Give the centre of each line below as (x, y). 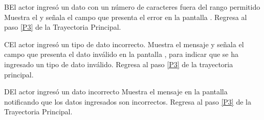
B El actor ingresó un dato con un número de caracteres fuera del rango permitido (132, 7)
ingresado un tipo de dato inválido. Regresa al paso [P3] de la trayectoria (119, 64)
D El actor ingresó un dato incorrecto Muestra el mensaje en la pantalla (116, 92)
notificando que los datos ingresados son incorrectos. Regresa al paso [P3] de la (128, 101)
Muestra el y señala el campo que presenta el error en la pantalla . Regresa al (126, 17)
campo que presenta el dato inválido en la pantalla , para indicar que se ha (121, 54)
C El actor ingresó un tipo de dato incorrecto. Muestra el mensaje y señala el (124, 44)
